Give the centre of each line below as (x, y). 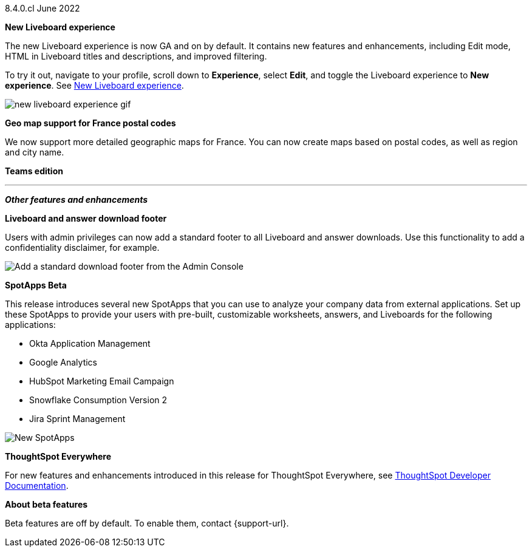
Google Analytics (63, 362)
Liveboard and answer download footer (86, 218)
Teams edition (34, 171)
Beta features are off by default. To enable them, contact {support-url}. (147, 523)
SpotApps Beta (36, 285)
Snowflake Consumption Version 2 (98, 400)
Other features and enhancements (77, 199)
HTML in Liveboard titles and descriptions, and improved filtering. (136, 56)
